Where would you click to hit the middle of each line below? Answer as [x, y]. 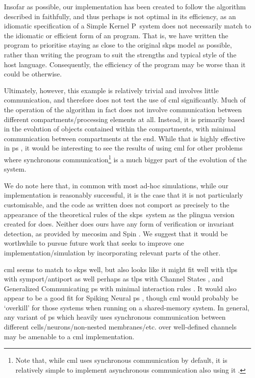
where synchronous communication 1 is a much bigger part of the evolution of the [126, 158]
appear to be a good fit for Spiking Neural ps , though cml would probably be [121, 298]
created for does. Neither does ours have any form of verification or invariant [119, 224]
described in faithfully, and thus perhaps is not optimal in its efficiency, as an [120, 16]
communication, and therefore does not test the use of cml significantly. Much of [125, 100]
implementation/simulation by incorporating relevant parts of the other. [112, 252]
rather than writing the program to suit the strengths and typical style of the [120, 54]
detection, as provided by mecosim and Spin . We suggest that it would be [116, 233]
